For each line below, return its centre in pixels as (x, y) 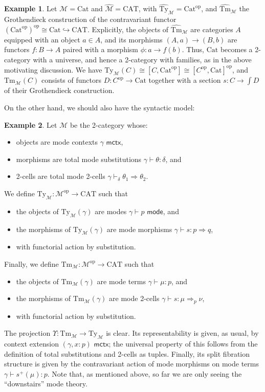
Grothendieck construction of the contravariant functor (90, 19)
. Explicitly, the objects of (128, 29)
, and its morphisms (131, 39)
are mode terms (122, 281)
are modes (111, 211)
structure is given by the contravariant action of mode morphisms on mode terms (131, 364)
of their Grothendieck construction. (59, 90)
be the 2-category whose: (109, 124)
